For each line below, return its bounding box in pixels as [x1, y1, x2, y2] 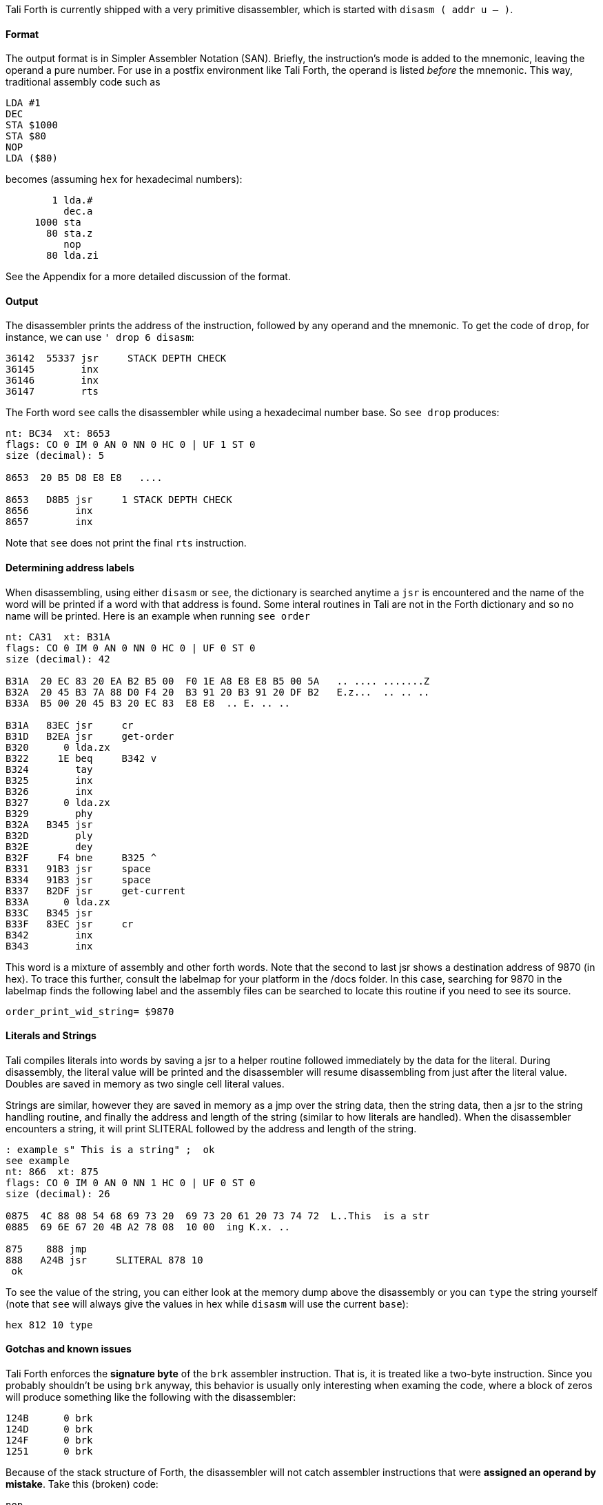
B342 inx [6, 929, 93, 941]
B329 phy [6, 807, 93, 819]
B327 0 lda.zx [6, 796, 110, 808]
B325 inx [6, 774, 93, 786]
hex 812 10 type [6, 1319, 93, 1330]
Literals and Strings [6, 1030, 96, 1042]
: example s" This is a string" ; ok [6, 1143, 215, 1155]
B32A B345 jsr [6, 818, 93, 830]
